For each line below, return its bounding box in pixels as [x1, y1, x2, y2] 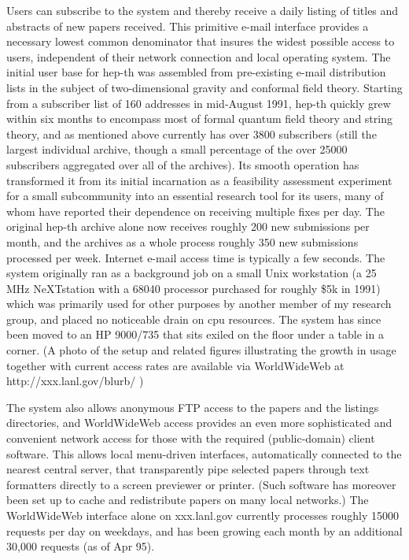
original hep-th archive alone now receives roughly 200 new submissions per [6, 218, 370, 235]
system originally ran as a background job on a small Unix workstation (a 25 [6, 265, 377, 281]
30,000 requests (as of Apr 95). [6, 538, 155, 554]
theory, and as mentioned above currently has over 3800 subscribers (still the [6, 125, 377, 142]
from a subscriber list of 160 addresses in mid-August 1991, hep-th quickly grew [6, 95, 391, 111]
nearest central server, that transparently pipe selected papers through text [6, 461, 370, 477]
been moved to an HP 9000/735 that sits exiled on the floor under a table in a [6, 326, 384, 343]
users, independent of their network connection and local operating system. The [6, 48, 391, 65]
